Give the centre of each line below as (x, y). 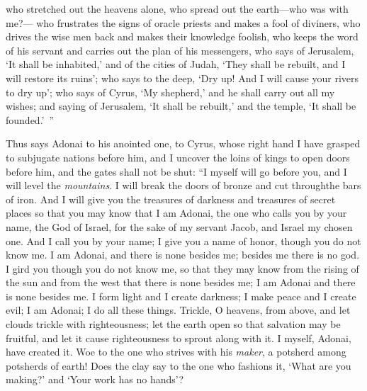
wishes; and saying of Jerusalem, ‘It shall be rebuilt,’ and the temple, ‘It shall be (181, 106)
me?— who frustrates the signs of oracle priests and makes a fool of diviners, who (183, 22)
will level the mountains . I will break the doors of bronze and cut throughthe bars (183, 185)
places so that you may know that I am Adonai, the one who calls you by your (176, 213)
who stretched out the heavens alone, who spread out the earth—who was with (177, 8)
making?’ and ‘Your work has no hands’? (95, 379)
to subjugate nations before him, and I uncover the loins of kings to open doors (178, 157)
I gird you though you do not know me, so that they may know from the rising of (182, 268)
